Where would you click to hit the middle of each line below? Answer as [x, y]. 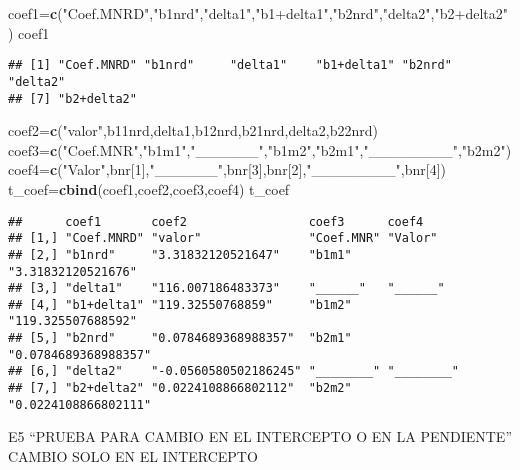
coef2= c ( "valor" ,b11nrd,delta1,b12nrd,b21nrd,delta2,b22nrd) [193, 130]
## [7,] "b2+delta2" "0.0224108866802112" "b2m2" [180, 388]
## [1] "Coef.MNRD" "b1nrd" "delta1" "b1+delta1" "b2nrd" [230, 65]
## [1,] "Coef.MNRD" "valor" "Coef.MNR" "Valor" [223, 238]
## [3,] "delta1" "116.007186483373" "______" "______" [226, 288]
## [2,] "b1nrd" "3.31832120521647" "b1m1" [180, 254]
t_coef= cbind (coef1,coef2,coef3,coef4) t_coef [149, 188]
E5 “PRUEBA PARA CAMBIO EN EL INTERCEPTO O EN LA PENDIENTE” [260, 436]
